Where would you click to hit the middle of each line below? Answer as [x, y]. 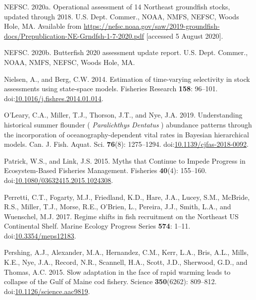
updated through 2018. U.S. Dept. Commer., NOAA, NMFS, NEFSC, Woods [122, 16]
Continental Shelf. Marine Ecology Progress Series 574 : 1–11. [97, 226]
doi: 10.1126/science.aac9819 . [47, 291]
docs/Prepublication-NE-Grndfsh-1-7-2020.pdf [74, 35]
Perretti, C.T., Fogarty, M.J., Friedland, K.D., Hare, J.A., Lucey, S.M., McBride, [127, 197]
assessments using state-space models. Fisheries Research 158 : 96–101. [111, 89]
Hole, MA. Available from [43, 26]
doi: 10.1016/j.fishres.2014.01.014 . [54, 98]
